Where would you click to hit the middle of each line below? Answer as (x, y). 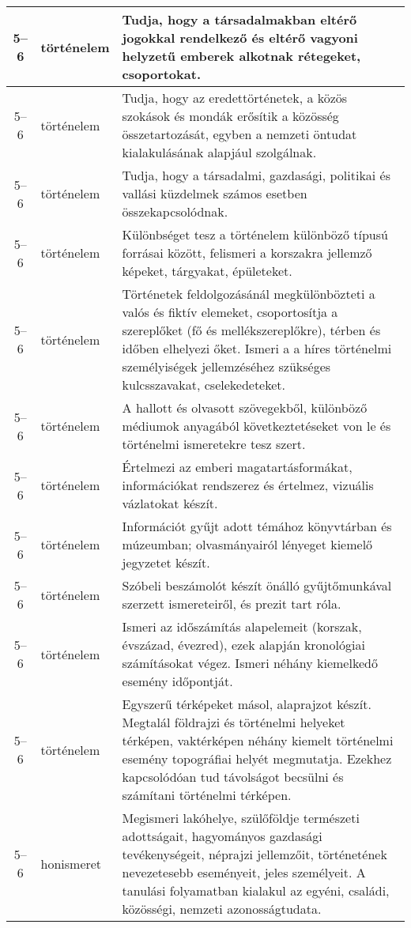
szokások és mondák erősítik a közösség (230, 116)
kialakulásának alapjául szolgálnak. (219, 152)
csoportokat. (161, 74)
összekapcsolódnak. (175, 211)
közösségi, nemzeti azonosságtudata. (222, 909)
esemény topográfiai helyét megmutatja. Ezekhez (257, 758)
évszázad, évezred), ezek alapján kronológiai (243, 645)
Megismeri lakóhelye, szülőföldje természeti (241, 818)
